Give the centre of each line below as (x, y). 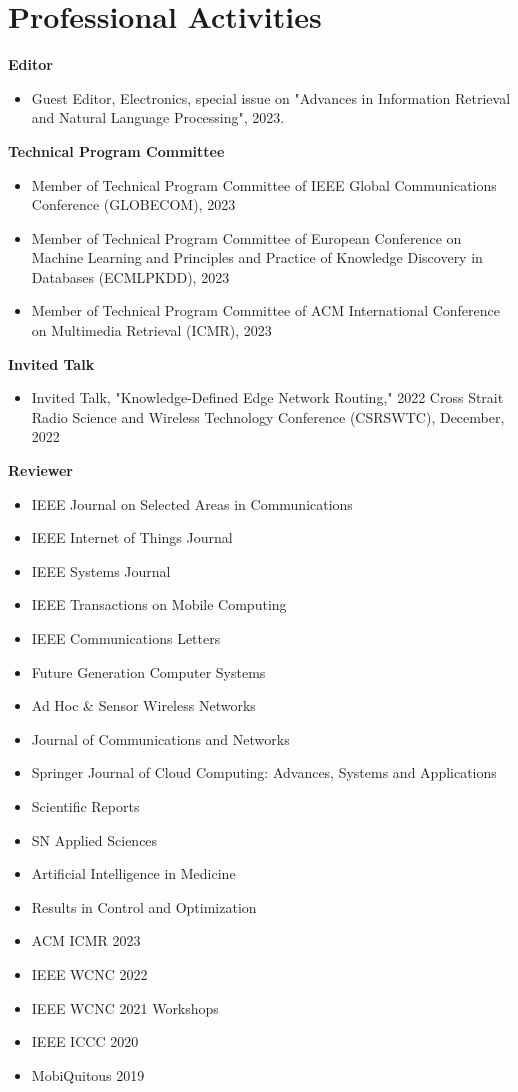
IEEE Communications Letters (126, 638)
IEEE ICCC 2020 (85, 1041)
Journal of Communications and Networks (160, 738)
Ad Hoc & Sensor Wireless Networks (143, 705)
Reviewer (41, 470)
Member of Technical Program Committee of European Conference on (246, 237)
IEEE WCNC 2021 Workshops (125, 1007)
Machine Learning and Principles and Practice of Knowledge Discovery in (257, 257)
